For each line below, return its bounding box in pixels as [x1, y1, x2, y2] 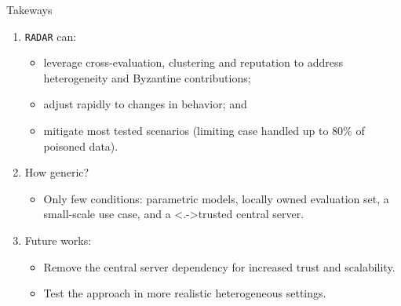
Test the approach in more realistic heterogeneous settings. [43, 285, 326, 301]
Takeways [6, 2, 53, 17]
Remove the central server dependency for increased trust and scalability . [43, 258, 396, 275]
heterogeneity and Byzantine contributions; [43, 69, 251, 86]
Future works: [24, 232, 92, 248]
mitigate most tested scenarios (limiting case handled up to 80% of [43, 122, 365, 139]
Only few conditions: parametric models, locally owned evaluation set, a [43, 190, 389, 206]
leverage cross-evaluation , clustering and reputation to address [43, 54, 343, 71]
